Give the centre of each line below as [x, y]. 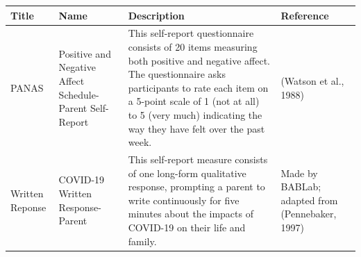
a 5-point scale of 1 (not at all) [194, 101]
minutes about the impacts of [191, 214]
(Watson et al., [312, 80]
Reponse [28, 207]
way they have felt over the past [196, 128]
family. [142, 241]
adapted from [309, 200]
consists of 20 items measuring [193, 46]
